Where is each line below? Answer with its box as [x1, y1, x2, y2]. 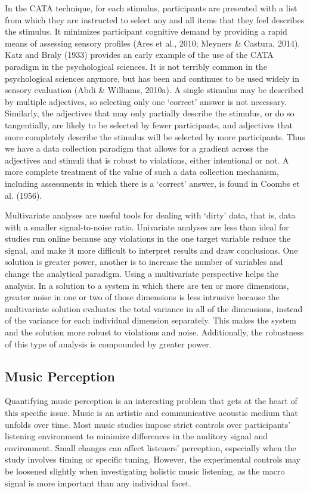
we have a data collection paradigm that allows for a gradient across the [5, 142, 268, 155]
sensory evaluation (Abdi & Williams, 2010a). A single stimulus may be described [5, 84, 304, 96]
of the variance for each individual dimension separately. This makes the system [5, 314, 297, 326]
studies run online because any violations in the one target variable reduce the [5, 232, 291, 245]
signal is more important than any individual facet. [5, 476, 191, 489]
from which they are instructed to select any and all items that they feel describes [5, 13, 305, 26]
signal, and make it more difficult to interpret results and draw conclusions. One [5, 244, 298, 256]
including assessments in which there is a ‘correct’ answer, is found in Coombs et [5, 177, 300, 189]
